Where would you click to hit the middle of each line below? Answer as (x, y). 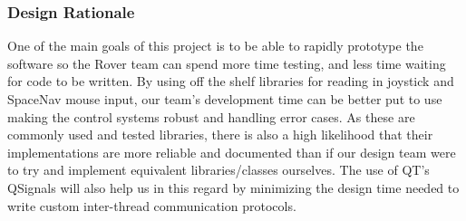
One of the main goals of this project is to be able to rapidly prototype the (215, 46)
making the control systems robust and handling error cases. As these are (211, 116)
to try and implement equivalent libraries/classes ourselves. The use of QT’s (218, 170)
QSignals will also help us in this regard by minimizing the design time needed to (233, 187)
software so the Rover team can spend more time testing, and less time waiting (227, 63)
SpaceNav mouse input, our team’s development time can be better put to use (225, 99)
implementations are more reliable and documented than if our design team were (232, 152)
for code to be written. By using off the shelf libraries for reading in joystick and (231, 81)
